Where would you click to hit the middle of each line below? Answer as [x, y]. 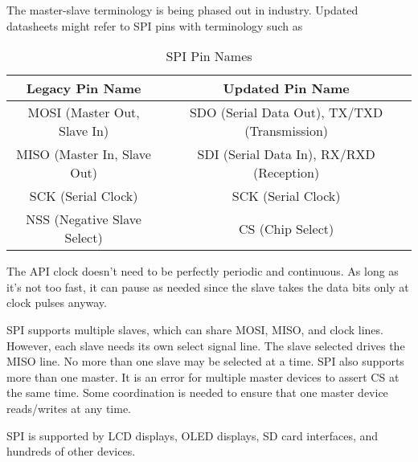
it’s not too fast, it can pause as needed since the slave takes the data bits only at [208, 286]
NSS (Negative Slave [84, 219]
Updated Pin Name [286, 88]
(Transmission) [287, 131]
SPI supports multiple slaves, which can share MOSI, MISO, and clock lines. [195, 329]
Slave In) [84, 131]
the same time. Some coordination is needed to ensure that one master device [197, 392]
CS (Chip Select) [287, 228]
